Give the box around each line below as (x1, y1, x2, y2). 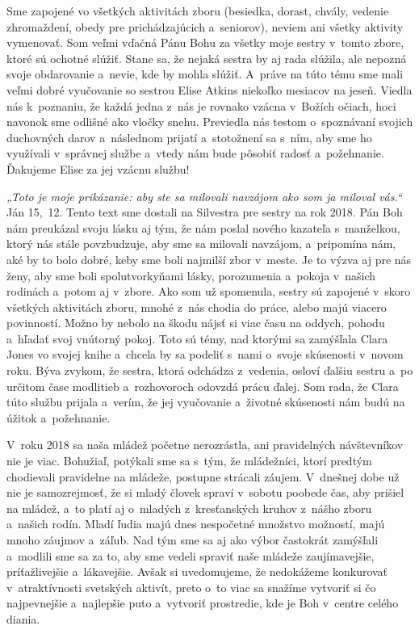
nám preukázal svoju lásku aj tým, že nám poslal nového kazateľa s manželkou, (6, 219, 400, 236)
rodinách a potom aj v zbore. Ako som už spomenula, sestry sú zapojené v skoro (6, 283, 411, 300)
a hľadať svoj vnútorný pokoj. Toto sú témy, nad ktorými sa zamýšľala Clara (6, 330, 388, 346)
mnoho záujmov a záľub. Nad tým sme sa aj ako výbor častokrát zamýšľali (6, 531, 379, 548)
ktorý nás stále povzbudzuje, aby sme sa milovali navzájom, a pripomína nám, (6, 235, 396, 252)
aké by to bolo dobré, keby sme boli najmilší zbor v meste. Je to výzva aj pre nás (6, 250, 412, 267)
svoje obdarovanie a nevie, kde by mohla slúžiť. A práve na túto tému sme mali (6, 65, 404, 82)
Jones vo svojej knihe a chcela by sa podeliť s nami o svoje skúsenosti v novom (6, 346, 404, 363)
